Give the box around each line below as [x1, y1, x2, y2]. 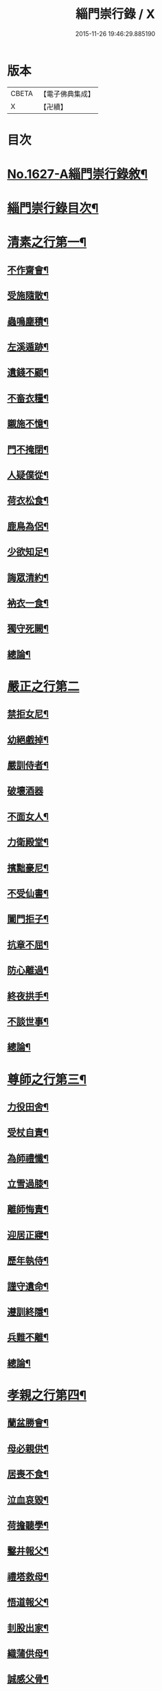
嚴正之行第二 [7, 678, 80, 694]
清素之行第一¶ [7, 235, 87, 251]
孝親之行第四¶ [7, 1388, 87, 1403]
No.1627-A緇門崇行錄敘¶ [7, 166, 148, 182]
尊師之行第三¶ [7, 1071, 87, 1087]
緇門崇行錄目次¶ [7, 201, 99, 216]
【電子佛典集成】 [39, 89, 95, 99]
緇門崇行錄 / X [75, 6, 156, 22]
